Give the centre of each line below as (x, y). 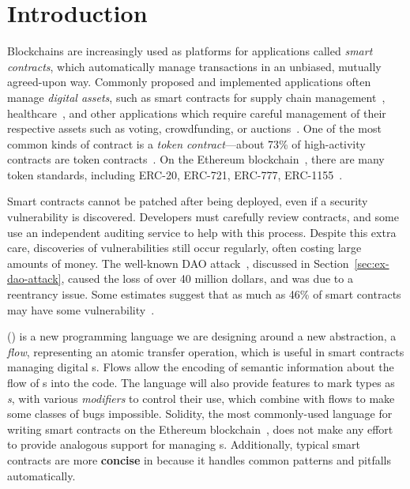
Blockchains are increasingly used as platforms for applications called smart (190, 51)
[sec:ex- (372, 263)
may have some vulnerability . (81, 309)
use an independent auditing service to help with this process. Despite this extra (202, 232)
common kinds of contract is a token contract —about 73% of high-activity (186, 143)
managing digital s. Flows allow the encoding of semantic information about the (201, 367)
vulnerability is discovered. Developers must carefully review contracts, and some (203, 217)
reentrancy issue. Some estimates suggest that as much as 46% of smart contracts (204, 294)
